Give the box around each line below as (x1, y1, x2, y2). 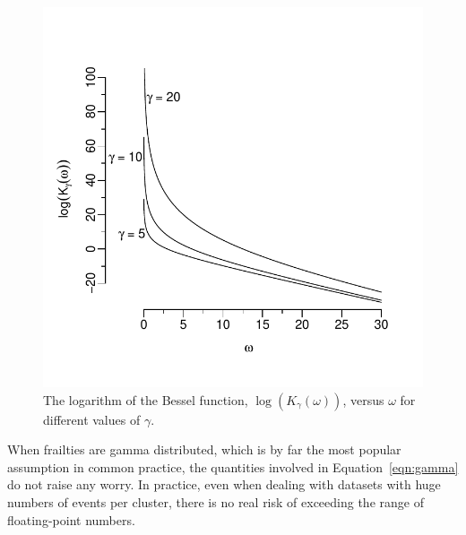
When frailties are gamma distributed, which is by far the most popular (7, 440, 401, 459)
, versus (342, 390, 384, 409)
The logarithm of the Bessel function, (43, 390, 248, 409)
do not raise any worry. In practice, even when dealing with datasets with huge (7, 475, 441, 494)
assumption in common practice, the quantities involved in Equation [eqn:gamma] (7, 457, 459, 476)
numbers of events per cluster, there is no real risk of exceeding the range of (7, 492, 424, 511)
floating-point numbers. (7, 510, 135, 529)
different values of (43, 410, 141, 428)
